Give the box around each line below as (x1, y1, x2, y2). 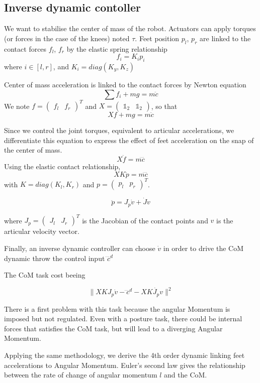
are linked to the (200, 33, 251, 43)
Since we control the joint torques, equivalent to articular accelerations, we (4, 125, 234, 136)
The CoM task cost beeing (4, 270, 85, 280)
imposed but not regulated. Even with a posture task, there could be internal (4, 313, 242, 324)
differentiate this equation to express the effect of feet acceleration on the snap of (4, 135, 254, 145)
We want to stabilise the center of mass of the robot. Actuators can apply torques (4, 23, 256, 34)
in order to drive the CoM (163, 242, 243, 253)
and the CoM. (164, 369, 207, 380)
